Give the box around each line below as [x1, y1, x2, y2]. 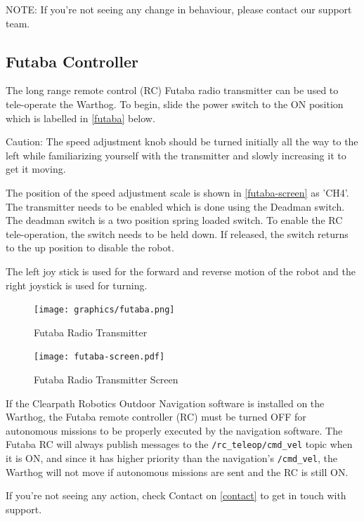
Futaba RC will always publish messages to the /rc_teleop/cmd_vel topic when [6, 437, 353, 451]
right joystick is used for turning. [6, 277, 148, 292]
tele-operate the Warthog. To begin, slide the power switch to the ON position [6, 96, 344, 111]
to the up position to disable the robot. [6, 240, 174, 255]
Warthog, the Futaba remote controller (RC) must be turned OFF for [6, 409, 306, 424]
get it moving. [6, 161, 66, 176]
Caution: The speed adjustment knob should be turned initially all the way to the [6, 134, 358, 149]
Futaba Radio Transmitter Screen [34, 372, 178, 387]
